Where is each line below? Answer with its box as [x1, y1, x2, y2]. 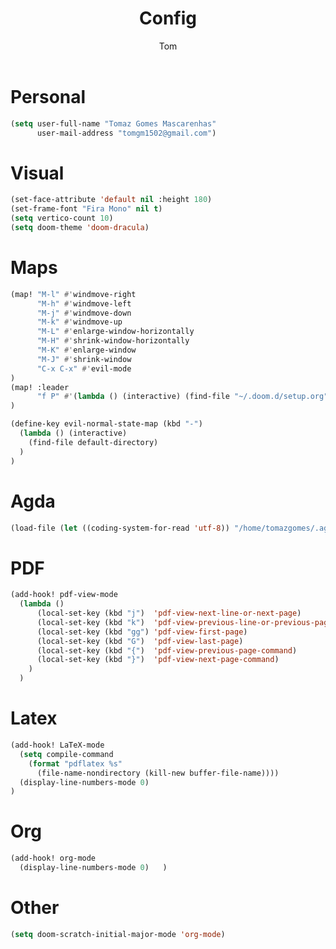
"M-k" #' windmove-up [36, 317, 123, 327]
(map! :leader [10, 382, 70, 392]
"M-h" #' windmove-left [36, 298, 132, 309]
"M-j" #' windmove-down [36, 308, 132, 318]
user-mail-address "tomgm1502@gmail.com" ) [36, 128, 217, 138]
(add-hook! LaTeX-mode [10, 740, 105, 750]
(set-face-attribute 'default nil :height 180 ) [10, 195, 213, 205]
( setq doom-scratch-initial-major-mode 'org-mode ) [10, 929, 226, 939]
